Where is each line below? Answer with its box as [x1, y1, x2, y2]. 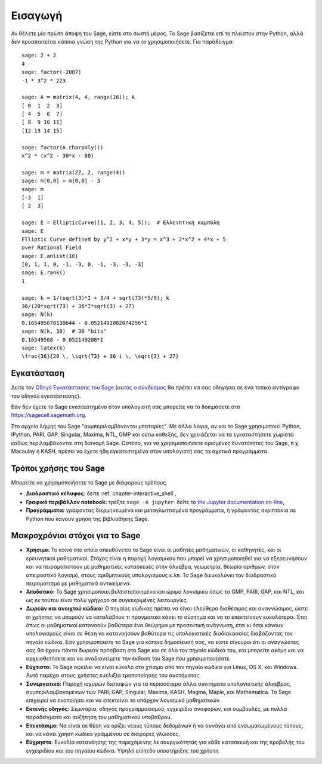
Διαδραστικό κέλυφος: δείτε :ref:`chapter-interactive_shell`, [26, 490, 177, 497]
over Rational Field [21, 244, 82, 251]
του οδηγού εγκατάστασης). [11, 392, 81, 400]
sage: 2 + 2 [21, 52, 57, 59]
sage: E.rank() [21, 269, 66, 276]
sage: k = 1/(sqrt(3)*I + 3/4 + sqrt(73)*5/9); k [21, 294, 170, 301]
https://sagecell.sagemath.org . [11, 412, 86, 419]
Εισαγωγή [11, 9, 63, 22]
